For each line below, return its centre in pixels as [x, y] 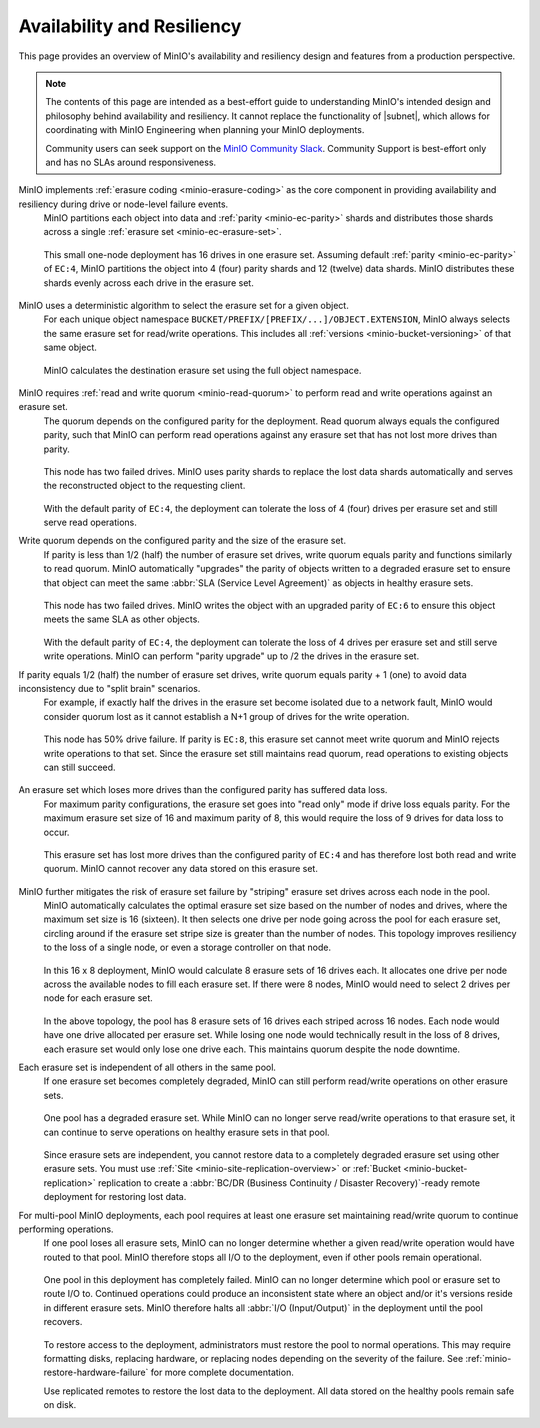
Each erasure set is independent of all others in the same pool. [147, 1067]
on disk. [60, 1405]
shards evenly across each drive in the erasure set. [148, 282]
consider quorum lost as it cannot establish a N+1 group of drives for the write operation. [226, 716]
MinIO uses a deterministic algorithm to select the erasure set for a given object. [183, 306]
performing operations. [66, 1229]
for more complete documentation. [222, 1372]
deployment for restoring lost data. [115, 1197]
